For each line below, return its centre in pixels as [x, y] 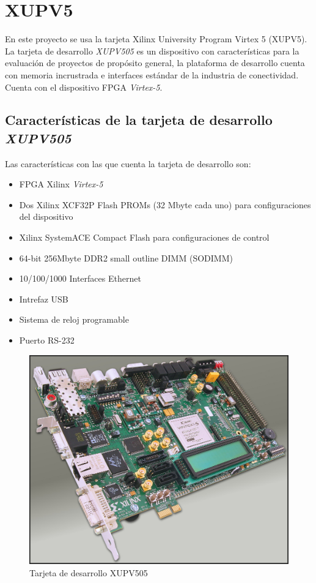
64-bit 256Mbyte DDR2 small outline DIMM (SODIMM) [126, 258]
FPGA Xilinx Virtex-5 [61, 184]
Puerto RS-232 [47, 340]
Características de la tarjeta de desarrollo [139, 120]
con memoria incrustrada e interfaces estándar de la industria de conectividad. [152, 74]
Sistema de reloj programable [74, 319]
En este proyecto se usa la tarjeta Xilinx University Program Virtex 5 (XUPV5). [156, 39]
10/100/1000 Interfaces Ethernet [80, 278]
